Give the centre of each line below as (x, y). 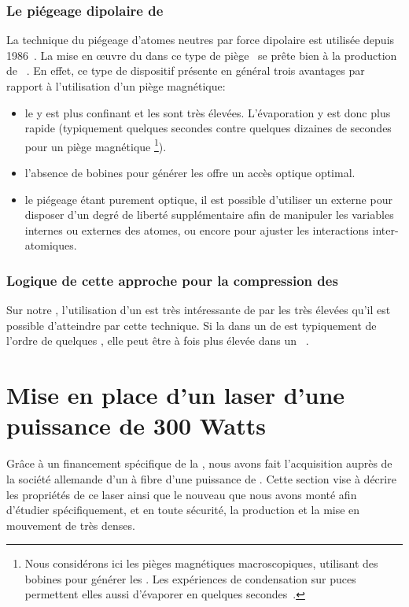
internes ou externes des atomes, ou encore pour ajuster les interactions (197, 229)
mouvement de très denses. (71, 525)
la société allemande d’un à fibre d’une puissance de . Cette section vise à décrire (201, 478)
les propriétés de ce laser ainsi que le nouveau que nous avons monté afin (182, 494)
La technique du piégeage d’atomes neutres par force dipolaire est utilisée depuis (201, 40)
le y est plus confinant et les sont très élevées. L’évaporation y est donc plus (208, 112)
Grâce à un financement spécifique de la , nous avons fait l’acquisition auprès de (199, 463)
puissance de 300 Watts (136, 426)
